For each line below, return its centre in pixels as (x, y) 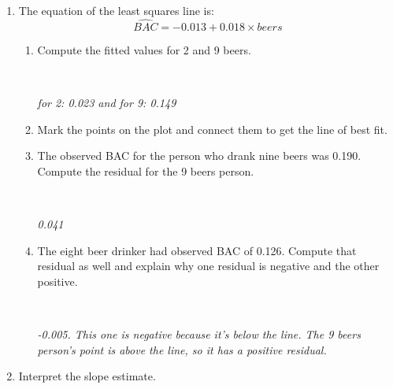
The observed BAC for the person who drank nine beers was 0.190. (199, 156)
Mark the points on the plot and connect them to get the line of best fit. (212, 129)
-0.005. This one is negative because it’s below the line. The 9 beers (199, 333)
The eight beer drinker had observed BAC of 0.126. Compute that (197, 250)
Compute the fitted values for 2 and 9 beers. (144, 49)
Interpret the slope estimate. (87, 376)
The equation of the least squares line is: (116, 10)
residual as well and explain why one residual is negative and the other (208, 266)
